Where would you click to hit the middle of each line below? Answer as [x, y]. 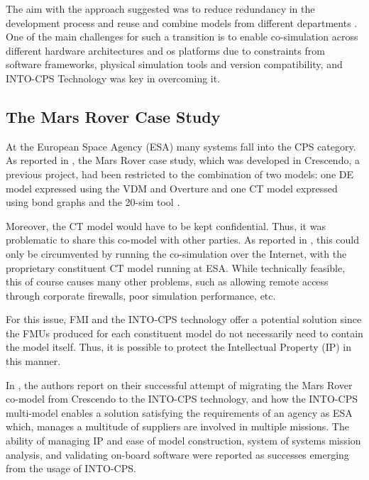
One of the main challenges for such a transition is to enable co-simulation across [182, 37]
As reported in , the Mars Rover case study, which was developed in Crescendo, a [183, 160]
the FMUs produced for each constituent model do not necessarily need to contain [184, 333]
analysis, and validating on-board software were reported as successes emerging [177, 454]
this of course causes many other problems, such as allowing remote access [167, 282]
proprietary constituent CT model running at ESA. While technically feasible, [176, 267]
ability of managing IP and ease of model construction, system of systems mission [183, 441]
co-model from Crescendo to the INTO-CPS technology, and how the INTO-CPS [182, 399]
